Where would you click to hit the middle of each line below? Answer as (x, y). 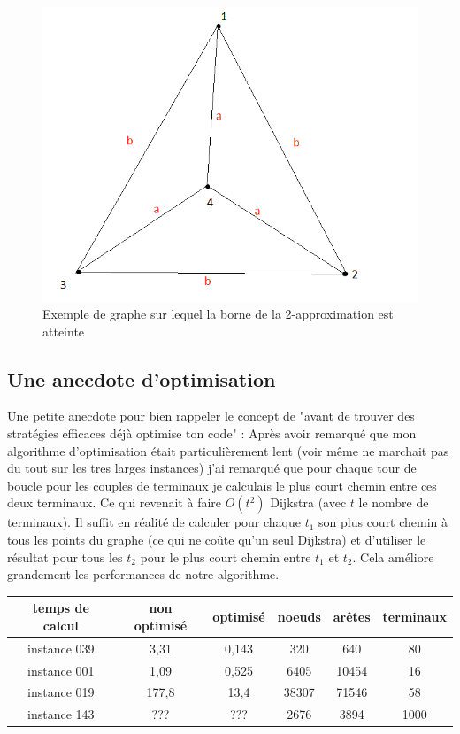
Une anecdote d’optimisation (142, 379)
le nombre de (394, 502)
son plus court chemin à (383, 522)
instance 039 (61, 648)
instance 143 (61, 714)
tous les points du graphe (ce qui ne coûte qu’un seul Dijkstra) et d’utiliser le (217, 540)
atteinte (64, 331)
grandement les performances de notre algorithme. (143, 574)
